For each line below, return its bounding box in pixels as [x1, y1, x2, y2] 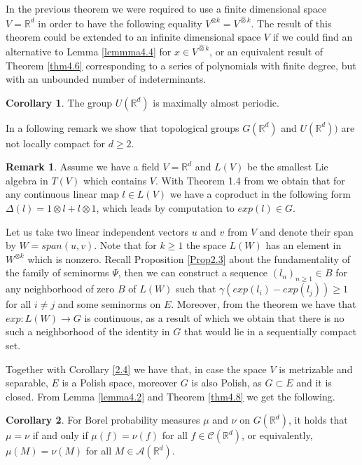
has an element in [265, 238, 342, 252]
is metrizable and [279, 361, 353, 376]
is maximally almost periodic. [153, 95, 279, 109]
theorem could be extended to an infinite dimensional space [6, 29, 261, 44]
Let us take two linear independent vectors [6, 224, 188, 238]
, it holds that [288, 412, 348, 427]
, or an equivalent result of [209, 43, 323, 58]
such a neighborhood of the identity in [6, 324, 170, 339]
